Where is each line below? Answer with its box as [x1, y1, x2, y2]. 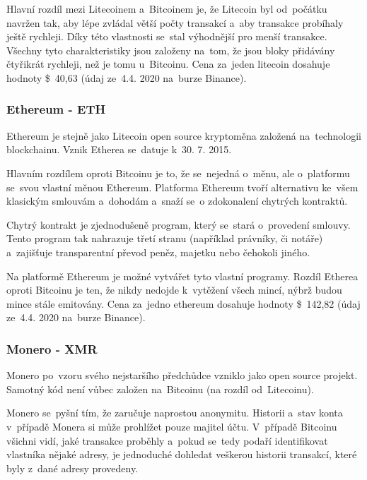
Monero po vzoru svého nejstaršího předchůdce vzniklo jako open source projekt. [6, 368, 358, 383]
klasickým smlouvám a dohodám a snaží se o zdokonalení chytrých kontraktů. [6, 193, 348, 208]
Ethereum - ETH [6, 100, 106, 118]
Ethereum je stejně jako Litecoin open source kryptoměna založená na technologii [6, 128, 361, 143]
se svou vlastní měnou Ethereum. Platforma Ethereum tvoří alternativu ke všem [6, 179, 359, 194]
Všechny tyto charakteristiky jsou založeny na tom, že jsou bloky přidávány [6, 42, 335, 57]
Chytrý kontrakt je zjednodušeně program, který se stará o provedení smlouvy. [6, 217, 351, 232]
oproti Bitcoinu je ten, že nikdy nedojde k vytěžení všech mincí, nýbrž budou [6, 282, 342, 297]
